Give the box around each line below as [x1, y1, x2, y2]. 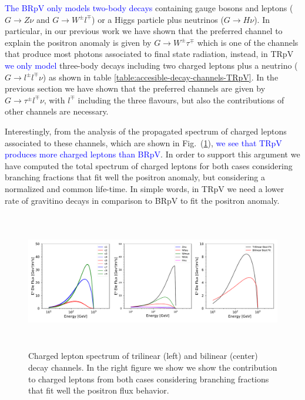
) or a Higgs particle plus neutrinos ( [92, 13, 224, 25]
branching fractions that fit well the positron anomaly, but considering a [5, 171, 266, 183]
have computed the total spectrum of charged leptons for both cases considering [5, 159, 293, 172]
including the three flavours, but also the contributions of [78, 93, 284, 106]
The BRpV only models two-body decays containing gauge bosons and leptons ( [5, 2, 293, 14]
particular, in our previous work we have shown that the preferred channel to [5, 25, 283, 37]
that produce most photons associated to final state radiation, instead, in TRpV [5, 48, 294, 60]
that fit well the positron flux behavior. [28, 384, 169, 396]
